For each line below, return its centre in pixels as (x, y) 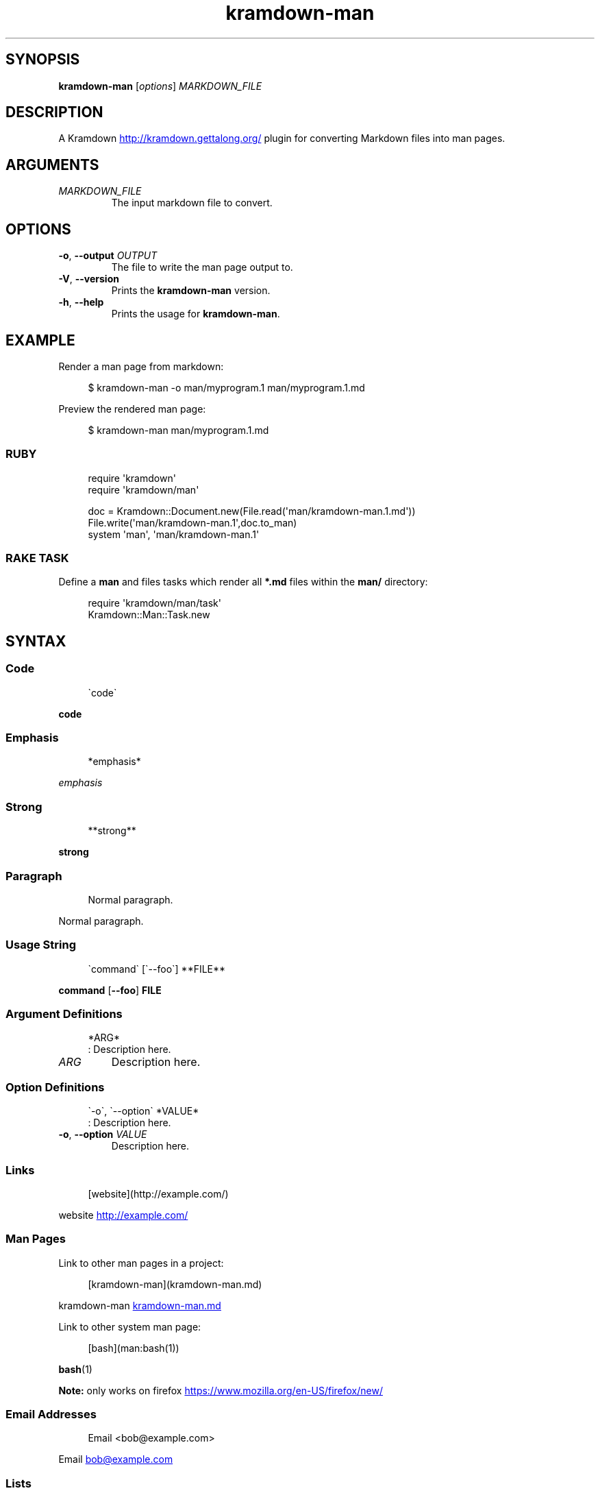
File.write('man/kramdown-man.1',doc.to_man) (192, 522)
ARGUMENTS (52, 165)
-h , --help (81, 302)
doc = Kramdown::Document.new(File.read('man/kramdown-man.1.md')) (252, 511)
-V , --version (89, 279)
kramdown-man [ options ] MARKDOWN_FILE (160, 86)
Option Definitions (55, 1087)
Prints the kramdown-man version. (191, 291)
